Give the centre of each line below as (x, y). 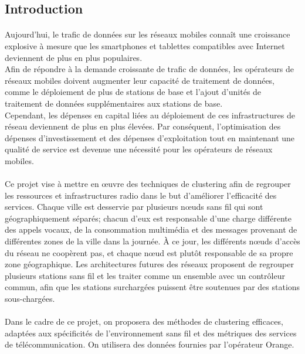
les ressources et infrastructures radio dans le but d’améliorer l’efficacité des (141, 195)
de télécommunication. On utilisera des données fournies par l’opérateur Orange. (150, 344)
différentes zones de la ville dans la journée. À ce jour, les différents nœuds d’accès (152, 241)
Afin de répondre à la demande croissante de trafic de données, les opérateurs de (149, 69)
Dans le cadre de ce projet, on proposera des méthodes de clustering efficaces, (144, 321)
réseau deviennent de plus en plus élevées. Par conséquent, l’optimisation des (143, 126)
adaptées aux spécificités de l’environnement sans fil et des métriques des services (151, 333)
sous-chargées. (30, 299)
